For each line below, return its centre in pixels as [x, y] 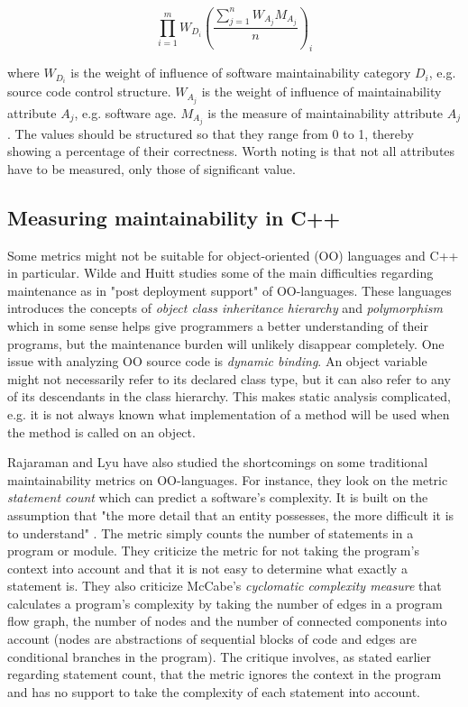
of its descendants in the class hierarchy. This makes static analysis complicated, [229, 396]
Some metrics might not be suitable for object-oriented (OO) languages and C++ [233, 255]
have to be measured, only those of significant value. [151, 168]
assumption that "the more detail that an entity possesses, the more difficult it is [231, 514]
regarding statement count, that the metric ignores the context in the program [225, 674]
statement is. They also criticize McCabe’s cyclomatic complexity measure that [225, 586]
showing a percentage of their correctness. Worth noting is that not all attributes [231, 151]
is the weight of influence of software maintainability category [241, 73]
